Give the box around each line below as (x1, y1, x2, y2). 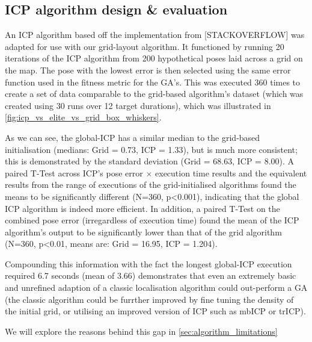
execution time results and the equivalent (155, 166, 307, 179)
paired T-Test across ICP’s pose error (5, 166, 143, 179)
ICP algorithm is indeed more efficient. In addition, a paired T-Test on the (5, 202, 280, 214)
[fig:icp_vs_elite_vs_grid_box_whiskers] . (5, 111, 162, 123)
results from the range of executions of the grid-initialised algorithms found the (5, 178, 296, 191)
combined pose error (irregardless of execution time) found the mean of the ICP (5, 214, 299, 226)
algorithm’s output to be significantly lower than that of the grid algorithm (5, 225, 282, 238)
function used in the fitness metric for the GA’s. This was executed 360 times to (5, 75, 301, 88)
